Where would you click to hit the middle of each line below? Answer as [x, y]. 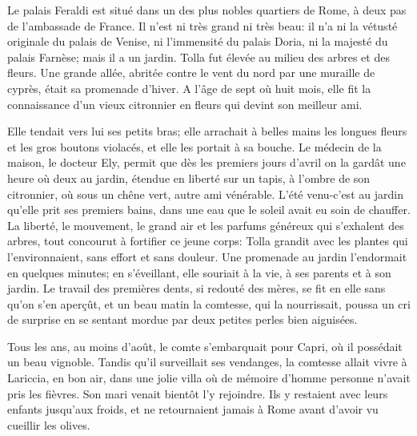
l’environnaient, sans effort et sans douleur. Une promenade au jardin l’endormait [207, 256]
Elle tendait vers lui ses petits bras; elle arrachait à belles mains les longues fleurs [207, 131]
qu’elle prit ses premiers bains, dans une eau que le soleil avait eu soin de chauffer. [209, 210]
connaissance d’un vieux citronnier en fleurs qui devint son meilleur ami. [185, 104]
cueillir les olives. [49, 424]
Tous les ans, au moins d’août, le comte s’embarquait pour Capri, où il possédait [205, 346]
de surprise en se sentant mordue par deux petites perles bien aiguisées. [182, 319]
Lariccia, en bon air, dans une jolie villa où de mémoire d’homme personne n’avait [209, 378]
